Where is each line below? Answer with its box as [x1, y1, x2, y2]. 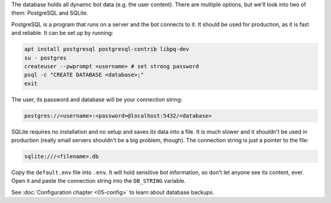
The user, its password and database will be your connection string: [11, 96, 183, 103]
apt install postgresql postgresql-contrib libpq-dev [24, 46, 189, 53]
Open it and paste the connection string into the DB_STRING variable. [11, 177, 186, 185]
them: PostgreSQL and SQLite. [11, 9, 88, 17]
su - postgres [24, 54, 67, 61]
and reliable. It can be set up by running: [11, 29, 113, 37]
